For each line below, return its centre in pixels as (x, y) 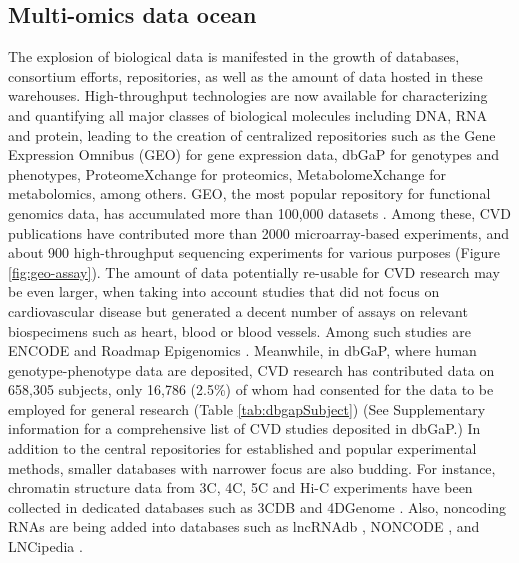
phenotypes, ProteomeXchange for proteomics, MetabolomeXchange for (227, 173)
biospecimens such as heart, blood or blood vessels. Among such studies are (239, 330)
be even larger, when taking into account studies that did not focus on (224, 291)
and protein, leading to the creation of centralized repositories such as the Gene (252, 134)
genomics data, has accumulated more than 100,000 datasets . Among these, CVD (260, 212)
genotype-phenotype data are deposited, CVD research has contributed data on (251, 369)
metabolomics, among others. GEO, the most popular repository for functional (249, 193)
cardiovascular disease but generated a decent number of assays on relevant (238, 310)
